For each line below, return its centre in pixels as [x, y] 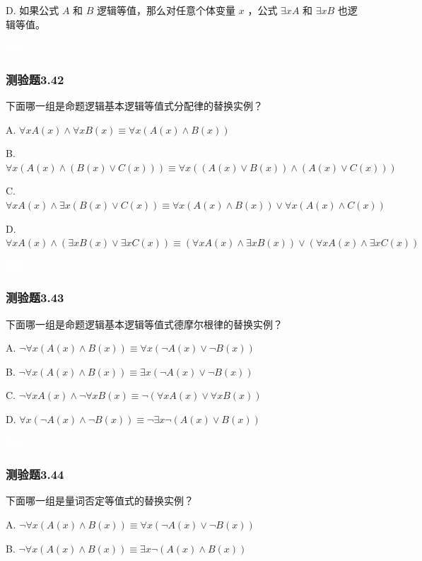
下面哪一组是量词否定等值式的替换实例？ [100, 501]
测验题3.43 [35, 297]
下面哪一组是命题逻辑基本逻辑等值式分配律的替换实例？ [134, 105]
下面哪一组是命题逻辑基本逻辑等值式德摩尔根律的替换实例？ [144, 324]
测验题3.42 [35, 79]
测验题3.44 [35, 474]
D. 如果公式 [33, 10]
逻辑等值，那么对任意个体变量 [166, 10]
